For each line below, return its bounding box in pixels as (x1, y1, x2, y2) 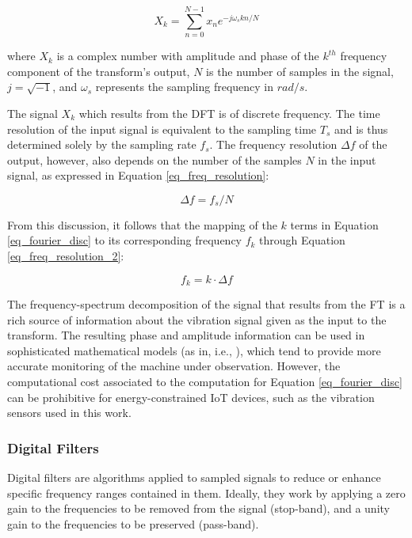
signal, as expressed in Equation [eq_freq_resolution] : (7, 167, 269, 184)
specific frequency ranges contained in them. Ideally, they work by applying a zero (7, 484, 406, 501)
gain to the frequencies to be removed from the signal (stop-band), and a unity (7, 500, 390, 517)
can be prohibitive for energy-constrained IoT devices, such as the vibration (7, 388, 375, 405)
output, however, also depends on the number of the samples (7, 151, 302, 168)
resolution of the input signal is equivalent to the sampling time (7, 120, 317, 137)
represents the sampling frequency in (95, 78, 274, 95)
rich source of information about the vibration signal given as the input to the (7, 311, 387, 328)
